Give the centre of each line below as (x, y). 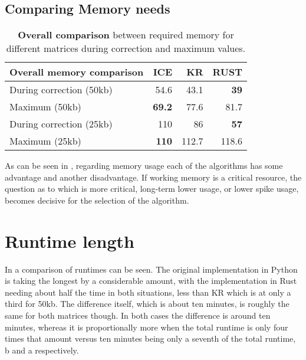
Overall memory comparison (77, 72)
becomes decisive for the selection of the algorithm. (97, 200)
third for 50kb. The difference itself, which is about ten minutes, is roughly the (147, 304)
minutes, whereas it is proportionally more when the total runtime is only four (147, 327)
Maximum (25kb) (45, 141)
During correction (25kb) (61, 124)
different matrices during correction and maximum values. (126, 48)
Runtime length (70, 240)
